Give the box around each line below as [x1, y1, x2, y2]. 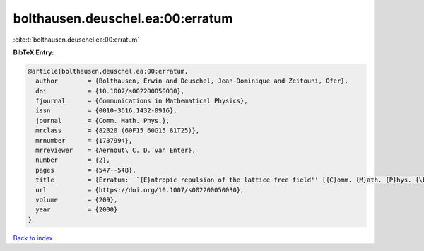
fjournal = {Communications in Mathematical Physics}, [35, 97, 248, 105]
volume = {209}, [35, 196, 118, 204]
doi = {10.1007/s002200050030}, [35, 87, 185, 95]
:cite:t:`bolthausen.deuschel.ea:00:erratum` [13, 35, 140, 44]
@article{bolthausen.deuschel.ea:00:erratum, [28, 67, 189, 75]
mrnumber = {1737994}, [35, 136, 133, 144]
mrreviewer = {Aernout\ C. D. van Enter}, [35, 146, 196, 155]
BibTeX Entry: [13, 48, 54, 57]
